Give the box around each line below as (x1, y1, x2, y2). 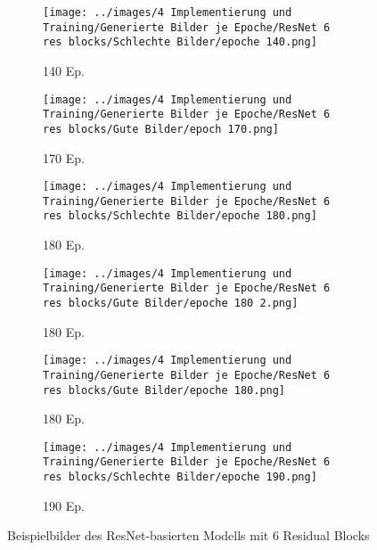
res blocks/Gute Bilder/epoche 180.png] (43, 383, 286, 397)
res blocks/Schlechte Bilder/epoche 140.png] (43, 36, 317, 49)
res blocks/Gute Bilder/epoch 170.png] (43, 122, 279, 135)
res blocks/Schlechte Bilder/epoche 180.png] (43, 209, 317, 223)
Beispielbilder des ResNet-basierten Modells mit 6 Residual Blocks (7, 526, 370, 545)
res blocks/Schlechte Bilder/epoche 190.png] (43, 471, 317, 484)
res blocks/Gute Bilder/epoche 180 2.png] (43, 297, 299, 309)
